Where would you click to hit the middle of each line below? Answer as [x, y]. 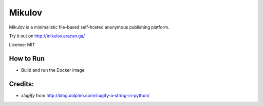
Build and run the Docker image [53, 70]
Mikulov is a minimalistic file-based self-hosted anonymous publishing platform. [89, 27]
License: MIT [22, 45]
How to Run [27, 59]
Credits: [21, 84]
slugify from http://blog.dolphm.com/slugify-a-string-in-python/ [85, 96]
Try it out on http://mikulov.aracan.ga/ [47, 36]
